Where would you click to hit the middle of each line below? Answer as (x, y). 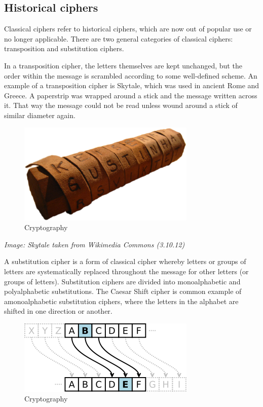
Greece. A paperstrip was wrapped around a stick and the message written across (131, 95)
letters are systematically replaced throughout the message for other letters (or (126, 271)
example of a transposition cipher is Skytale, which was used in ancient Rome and (132, 85)
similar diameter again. (40, 115)
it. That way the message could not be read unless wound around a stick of (121, 105)
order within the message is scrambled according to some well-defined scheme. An (131, 75)
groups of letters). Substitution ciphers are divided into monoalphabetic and (122, 281)
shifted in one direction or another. (58, 311)
